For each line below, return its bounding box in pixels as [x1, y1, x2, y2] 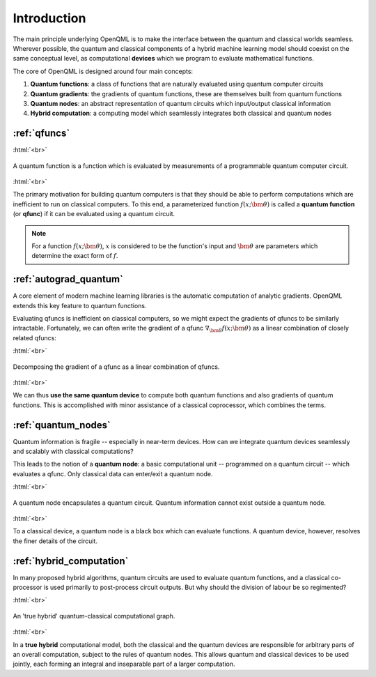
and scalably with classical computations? [13, 447, 134, 456]
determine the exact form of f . [31, 252, 118, 260]
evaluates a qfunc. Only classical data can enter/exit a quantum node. [13, 469, 213, 478]
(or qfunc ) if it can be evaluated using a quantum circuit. [13, 210, 175, 218]
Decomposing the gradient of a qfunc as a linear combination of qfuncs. [13, 363, 220, 371]
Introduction [13, 10, 86, 26]
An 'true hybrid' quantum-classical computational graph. [13, 611, 175, 620]
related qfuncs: [13, 333, 57, 342]
